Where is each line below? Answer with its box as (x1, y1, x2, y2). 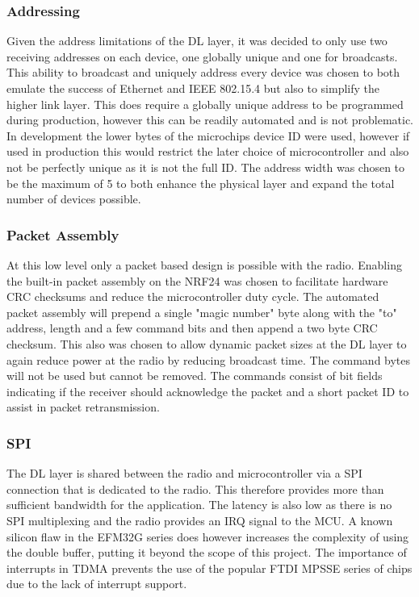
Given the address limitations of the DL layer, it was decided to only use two (6, 32, 388, 49)
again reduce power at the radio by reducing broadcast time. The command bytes (6, 351, 411, 368)
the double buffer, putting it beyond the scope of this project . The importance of (6, 544, 407, 561)
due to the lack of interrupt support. (6, 575, 187, 592)
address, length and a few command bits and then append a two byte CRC (6, 319, 378, 336)
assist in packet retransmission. (6, 399, 160, 415)
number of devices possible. (6, 190, 141, 207)
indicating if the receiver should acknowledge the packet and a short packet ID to (6, 382, 409, 399)
